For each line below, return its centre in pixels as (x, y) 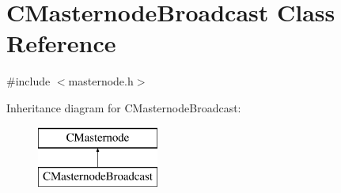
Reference (61, 43)
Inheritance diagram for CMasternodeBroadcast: (124, 107)
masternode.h (101, 81)
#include (28, 81)
